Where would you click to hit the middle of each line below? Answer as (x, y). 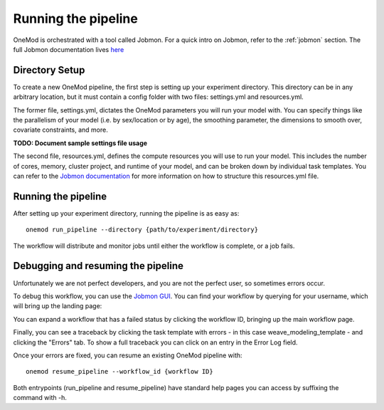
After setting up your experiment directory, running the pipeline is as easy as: (126, 213)
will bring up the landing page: (58, 306)
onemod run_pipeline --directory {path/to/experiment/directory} (142, 230)
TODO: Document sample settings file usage (80, 143)
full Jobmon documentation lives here (69, 49)
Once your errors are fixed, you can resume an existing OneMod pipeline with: (128, 355)
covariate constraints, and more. (60, 130)
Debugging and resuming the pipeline (98, 266)
